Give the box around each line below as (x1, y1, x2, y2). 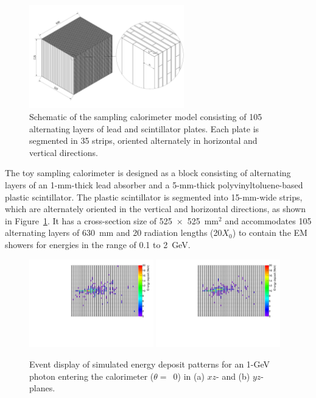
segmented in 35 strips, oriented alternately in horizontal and (29, 134, 258, 147)
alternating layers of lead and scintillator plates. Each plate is (29, 122, 259, 135)
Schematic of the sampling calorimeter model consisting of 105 (29, 110, 262, 123)
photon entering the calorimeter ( (29, 369, 154, 382)
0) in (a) (173, 369, 205, 382)
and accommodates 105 (225, 214, 312, 227)
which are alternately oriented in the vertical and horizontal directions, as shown (5, 202, 306, 215)
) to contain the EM (232, 226, 307, 239)
